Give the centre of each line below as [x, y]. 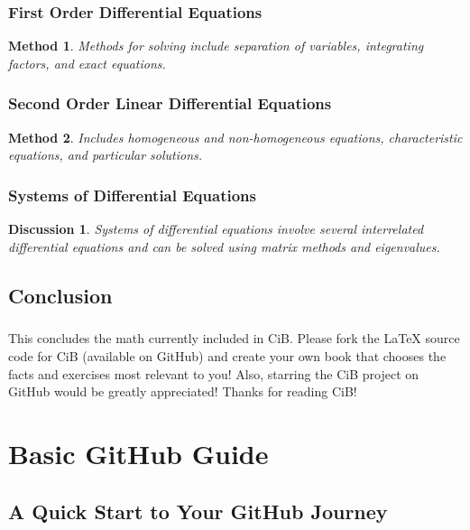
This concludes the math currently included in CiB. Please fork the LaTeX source [234, 338]
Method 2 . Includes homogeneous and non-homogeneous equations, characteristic [235, 137]
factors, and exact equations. [87, 63]
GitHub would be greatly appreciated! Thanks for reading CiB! [183, 391]
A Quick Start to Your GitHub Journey [198, 511]
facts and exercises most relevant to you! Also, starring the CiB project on [214, 373]
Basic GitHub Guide [138, 453]
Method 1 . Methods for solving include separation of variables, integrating [216, 46]
